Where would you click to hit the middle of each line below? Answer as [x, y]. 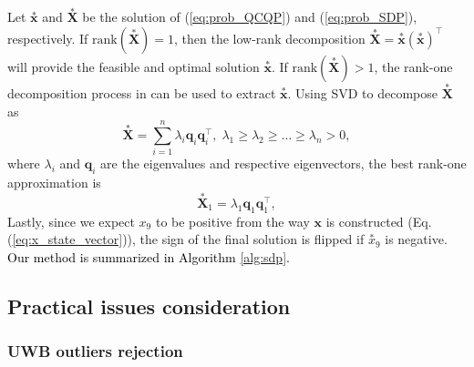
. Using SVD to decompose [362, 93]
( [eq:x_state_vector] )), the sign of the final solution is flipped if [186, 239]
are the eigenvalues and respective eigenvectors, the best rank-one [283, 163]
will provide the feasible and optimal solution [134, 66]
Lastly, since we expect [71, 221]
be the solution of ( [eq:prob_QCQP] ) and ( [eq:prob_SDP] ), [250, 17]
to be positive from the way [232, 221]
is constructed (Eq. [379, 221]
